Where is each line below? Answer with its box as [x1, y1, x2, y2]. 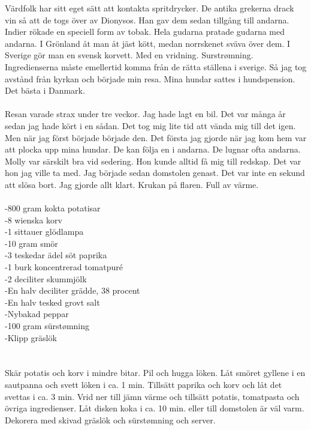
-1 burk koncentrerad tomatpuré [5, 261, 123, 273]
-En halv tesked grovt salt [5, 295, 100, 308]
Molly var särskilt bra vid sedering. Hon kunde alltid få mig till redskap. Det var [5, 154, 301, 167]
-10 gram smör [5, 237, 58, 249]
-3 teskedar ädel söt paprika [5, 249, 107, 261]
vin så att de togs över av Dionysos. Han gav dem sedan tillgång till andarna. [5, 13, 289, 26]
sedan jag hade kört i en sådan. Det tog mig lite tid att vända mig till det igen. [5, 119, 296, 132]
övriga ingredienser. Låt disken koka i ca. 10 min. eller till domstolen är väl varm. [5, 402, 304, 414]
